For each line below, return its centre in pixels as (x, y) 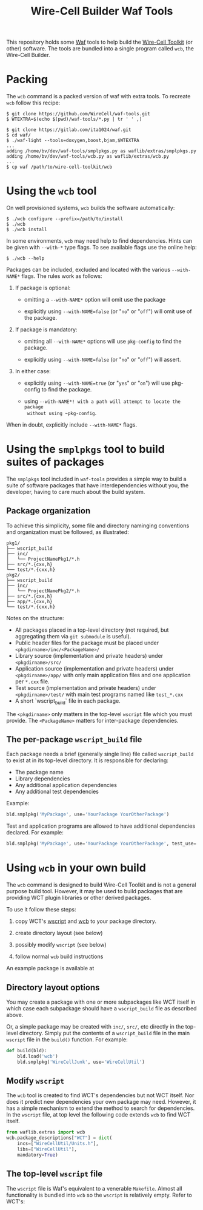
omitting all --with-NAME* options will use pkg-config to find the (103, 342)
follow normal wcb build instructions (59, 956)
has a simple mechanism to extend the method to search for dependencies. (101, 1108)
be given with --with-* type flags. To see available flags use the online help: (101, 248)
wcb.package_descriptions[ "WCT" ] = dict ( (59, 1138)
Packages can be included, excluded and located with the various (88, 270)
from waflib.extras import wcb (46, 1132)
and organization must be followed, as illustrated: (68, 532)
